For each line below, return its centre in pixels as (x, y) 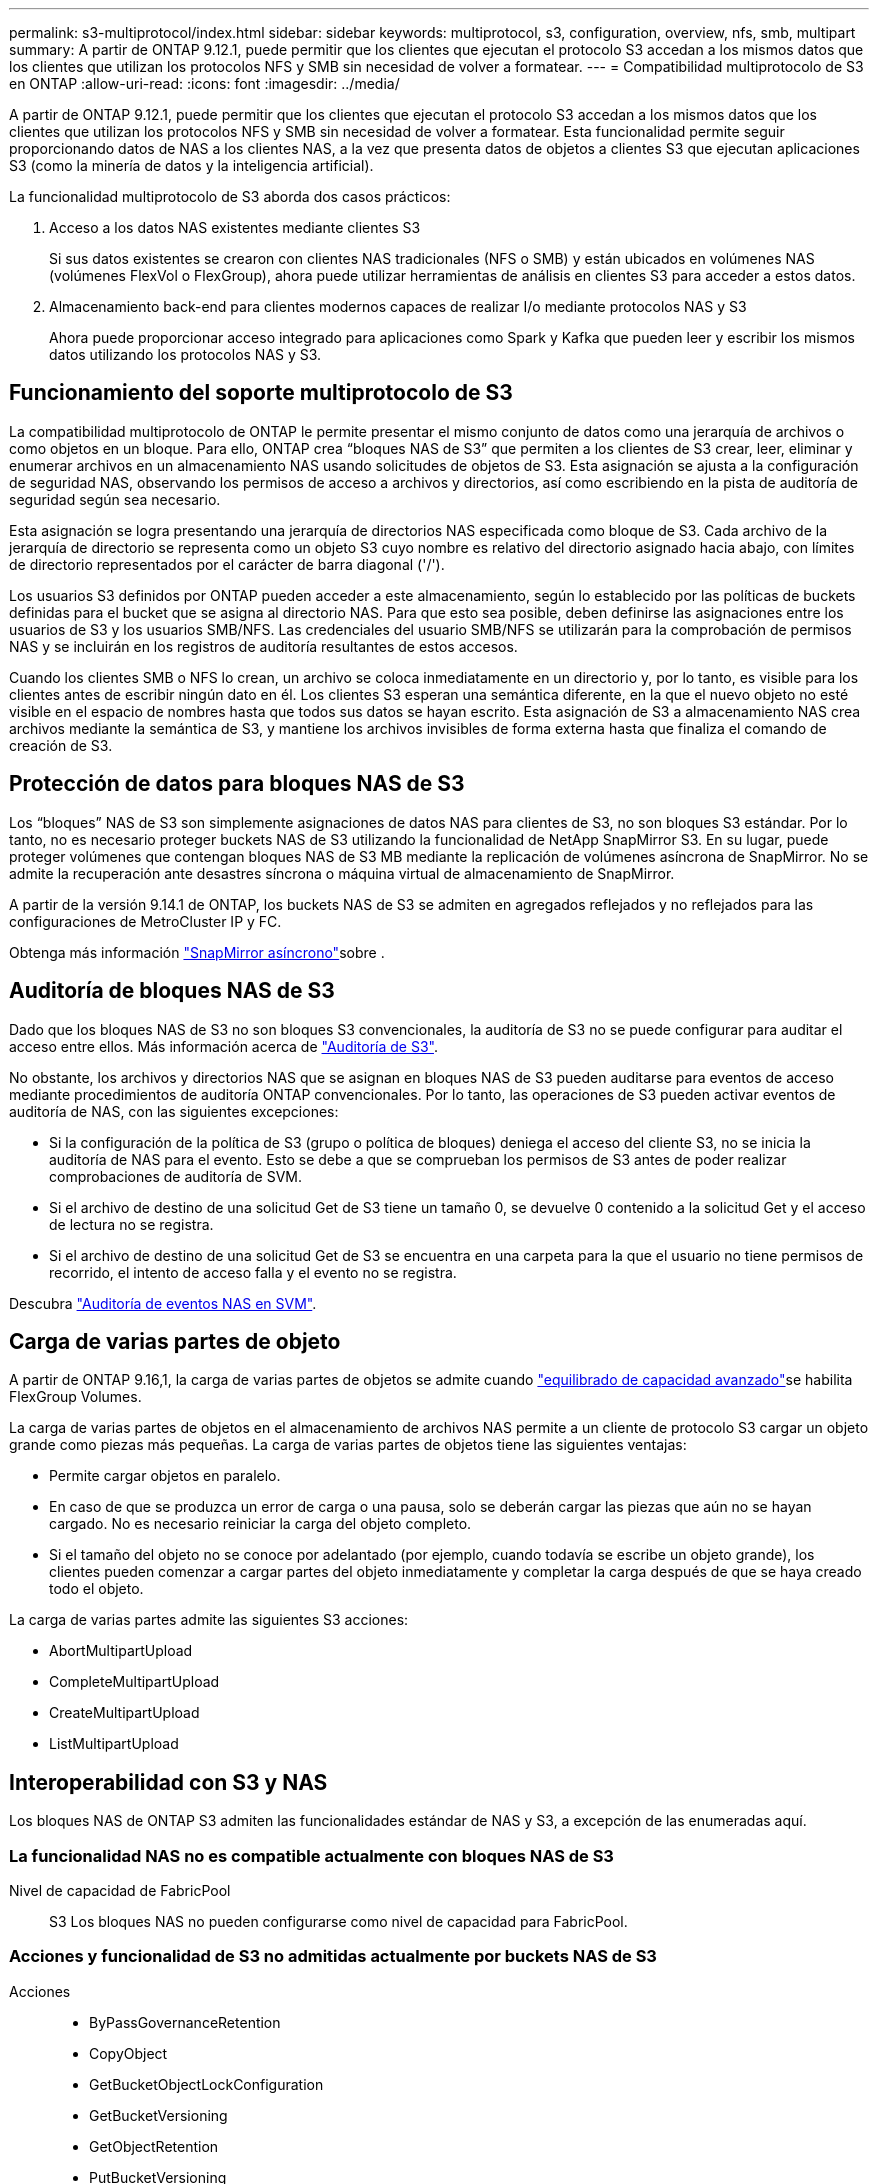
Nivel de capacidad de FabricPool (120, 1890)
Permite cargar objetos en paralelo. (165, 1476)
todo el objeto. (96, 1589)
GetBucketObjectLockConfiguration (206, 2084)
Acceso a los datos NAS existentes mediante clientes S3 (235, 227)
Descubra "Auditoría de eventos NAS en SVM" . (163, 1303)
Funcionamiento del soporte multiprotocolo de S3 (261, 393)
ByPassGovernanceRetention (185, 2022)
